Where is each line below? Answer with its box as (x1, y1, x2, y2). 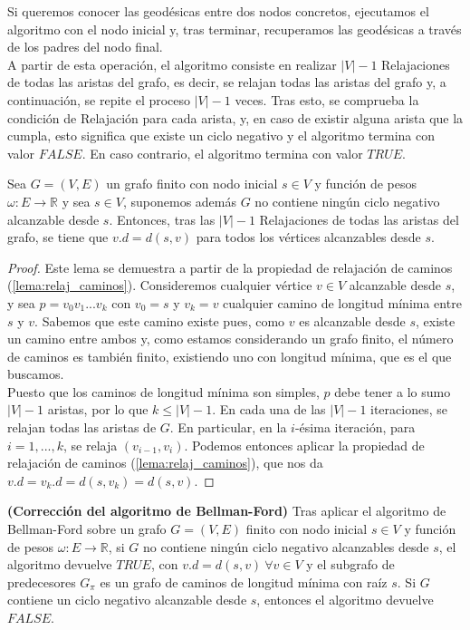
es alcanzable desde (299, 311, 406, 330)
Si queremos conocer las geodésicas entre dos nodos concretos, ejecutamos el (7, 2, 429, 20)
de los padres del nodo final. (7, 37, 163, 56)
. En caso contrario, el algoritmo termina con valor (82, 143, 363, 162)
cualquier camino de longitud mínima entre (223, 293, 462, 312)
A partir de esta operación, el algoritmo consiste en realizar (7, 54, 337, 73)
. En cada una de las (212, 400, 326, 419)
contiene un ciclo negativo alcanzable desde (7, 590, 247, 609)
